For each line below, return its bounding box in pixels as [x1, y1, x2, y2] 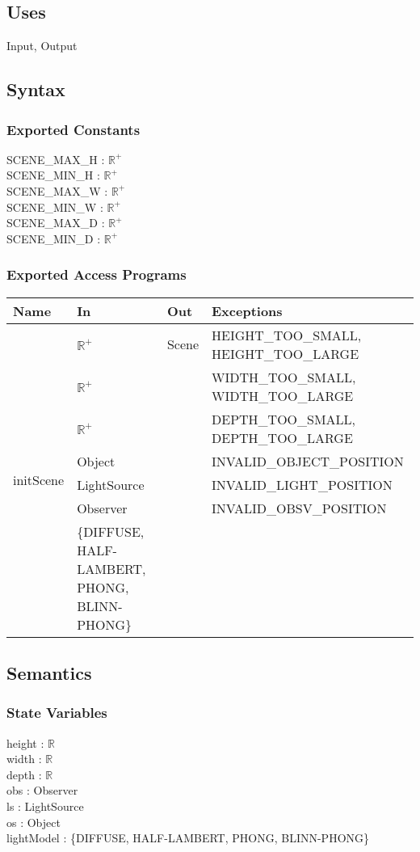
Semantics [6, 660, 92, 685]
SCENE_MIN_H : [6, 167, 100, 183]
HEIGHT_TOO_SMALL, [212, 325, 362, 344]
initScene [13, 470, 65, 489]
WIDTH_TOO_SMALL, [212, 367, 356, 386]
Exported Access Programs [6, 264, 187, 285]
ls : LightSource [6, 797, 84, 814]
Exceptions [212, 301, 283, 320]
